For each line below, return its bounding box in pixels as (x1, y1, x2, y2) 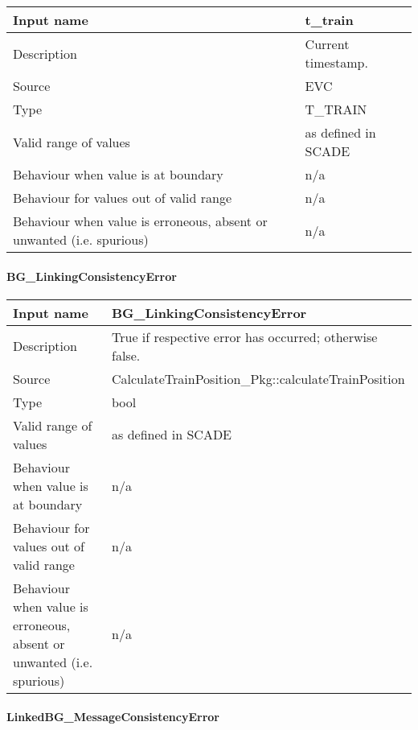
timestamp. (305, 53, 368, 72)
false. (112, 345, 141, 365)
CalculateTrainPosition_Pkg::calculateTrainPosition (112, 369, 405, 388)
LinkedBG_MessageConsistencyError (6, 708, 219, 725)
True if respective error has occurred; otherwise (112, 327, 378, 346)
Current (305, 35, 350, 53)
